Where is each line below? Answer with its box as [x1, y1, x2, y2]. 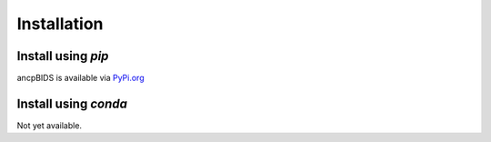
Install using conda [16, 96, 127, 111]
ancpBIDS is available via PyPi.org [16, 73, 145, 84]
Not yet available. [16, 119, 82, 131]
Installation [16, 14, 104, 34]
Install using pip [16, 48, 109, 64]
